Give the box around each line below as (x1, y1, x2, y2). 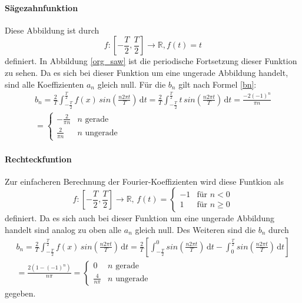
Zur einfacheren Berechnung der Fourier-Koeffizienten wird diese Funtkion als (5, 175, 284, 187)
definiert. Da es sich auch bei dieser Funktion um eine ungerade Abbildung (5, 212, 275, 224)
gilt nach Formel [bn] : (178, 78, 257, 90)
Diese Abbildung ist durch (5, 24, 99, 36)
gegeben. (5, 287, 36, 299)
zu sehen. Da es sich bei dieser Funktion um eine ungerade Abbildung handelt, (5, 66, 288, 78)
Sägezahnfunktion (5, 1, 78, 14)
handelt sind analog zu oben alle (5, 224, 122, 235)
